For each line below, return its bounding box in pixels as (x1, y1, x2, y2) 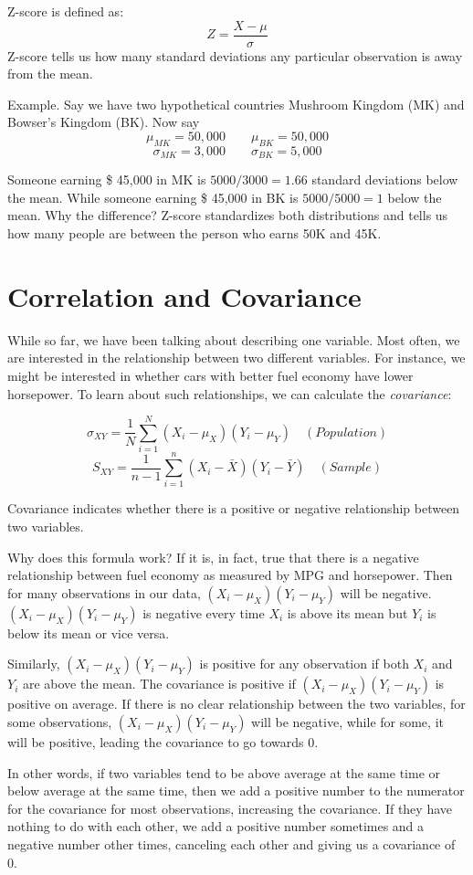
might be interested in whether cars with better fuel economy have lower (7, 365, 414, 385)
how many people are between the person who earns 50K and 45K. (7, 224, 382, 243)
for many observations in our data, (7, 583, 201, 602)
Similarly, (7, 654, 60, 673)
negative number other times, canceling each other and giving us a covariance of (7, 834, 456, 853)
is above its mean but (287, 603, 408, 622)
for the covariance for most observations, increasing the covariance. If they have (7, 798, 453, 817)
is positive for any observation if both (199, 654, 409, 673)
